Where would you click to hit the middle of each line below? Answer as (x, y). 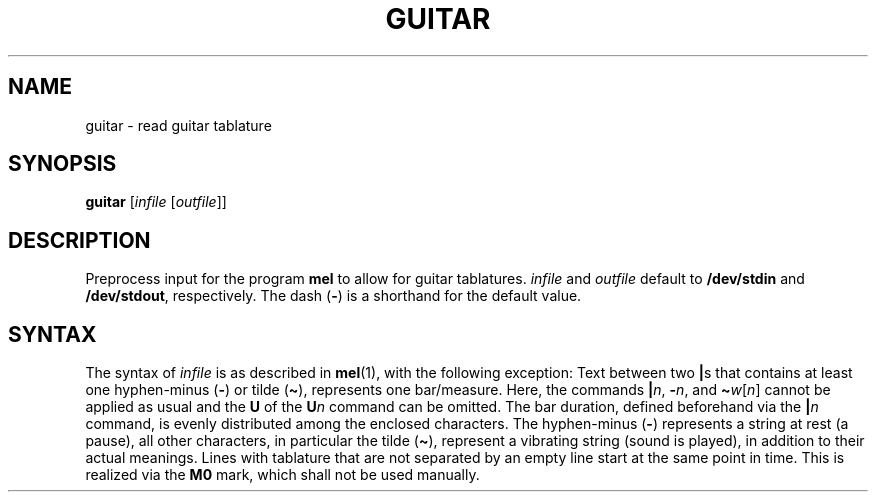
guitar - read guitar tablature (178, 125)
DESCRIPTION (79, 240)
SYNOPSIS (62, 164)
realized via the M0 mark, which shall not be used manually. (282, 475)
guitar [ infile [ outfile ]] (156, 202)
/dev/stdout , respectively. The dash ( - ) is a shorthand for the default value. (333, 296)
